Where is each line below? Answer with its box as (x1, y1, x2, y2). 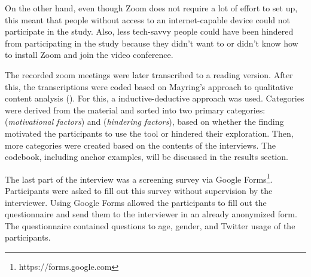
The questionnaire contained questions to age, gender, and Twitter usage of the (5, 219, 295, 232)
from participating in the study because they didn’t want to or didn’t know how (5, 36, 298, 49)
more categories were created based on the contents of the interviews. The (5, 138, 276, 151)
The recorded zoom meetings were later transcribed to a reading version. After (5, 68, 293, 81)
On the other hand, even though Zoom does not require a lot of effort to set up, (5, 2, 298, 14)
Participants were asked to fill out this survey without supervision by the (5, 184, 273, 196)
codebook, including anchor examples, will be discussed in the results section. (5, 150, 288, 163)
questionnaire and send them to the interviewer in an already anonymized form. (5, 208, 297, 220)
